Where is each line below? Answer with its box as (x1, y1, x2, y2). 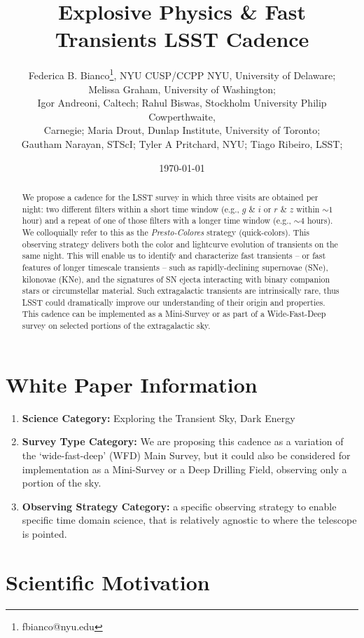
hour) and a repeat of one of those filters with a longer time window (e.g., (22, 215, 291, 226)
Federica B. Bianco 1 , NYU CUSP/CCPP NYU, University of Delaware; (28, 66, 336, 82)
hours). (307, 215, 333, 226)
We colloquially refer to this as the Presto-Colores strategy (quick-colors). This (22, 226, 310, 238)
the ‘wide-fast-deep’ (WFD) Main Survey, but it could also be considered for (22, 447, 351, 462)
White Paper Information (6, 369, 258, 398)
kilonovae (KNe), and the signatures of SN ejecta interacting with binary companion (22, 273, 330, 285)
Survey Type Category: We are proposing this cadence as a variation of (22, 434, 344, 449)
